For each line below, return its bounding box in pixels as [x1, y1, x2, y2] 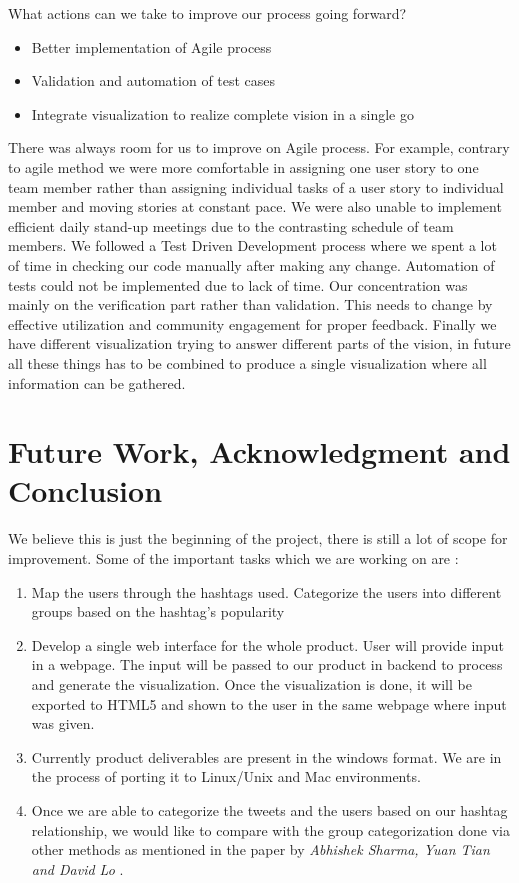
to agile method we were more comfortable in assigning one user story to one [8, 156, 479, 177]
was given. [31, 713, 95, 734]
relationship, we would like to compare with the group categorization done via [31, 819, 510, 840]
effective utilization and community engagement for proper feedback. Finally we [8, 313, 497, 334]
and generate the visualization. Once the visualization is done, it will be [31, 673, 472, 694]
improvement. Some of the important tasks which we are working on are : [8, 548, 459, 568]
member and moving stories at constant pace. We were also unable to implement [8, 196, 502, 217]
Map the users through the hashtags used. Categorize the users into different [31, 581, 502, 602]
